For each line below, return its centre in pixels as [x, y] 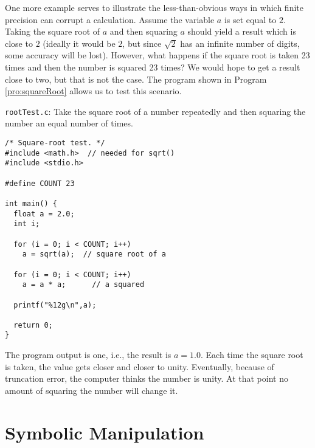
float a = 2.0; [44, 214]
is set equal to [250, 19]
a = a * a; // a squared [83, 285]
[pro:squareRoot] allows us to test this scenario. [93, 91]
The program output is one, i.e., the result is [88, 355]
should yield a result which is [242, 31]
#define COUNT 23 [40, 183]
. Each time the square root [252, 355]
